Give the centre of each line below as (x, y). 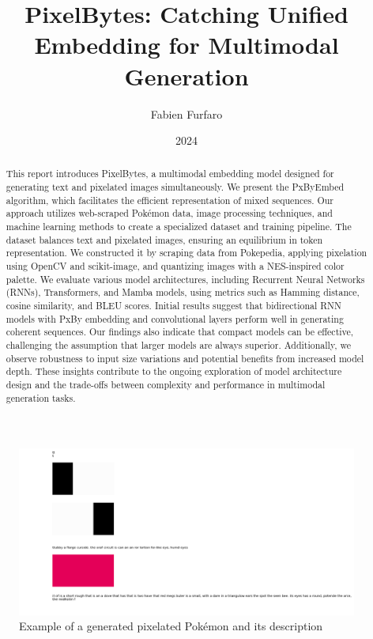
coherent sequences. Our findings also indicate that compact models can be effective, (180, 332)
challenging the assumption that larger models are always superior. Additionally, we (178, 345)
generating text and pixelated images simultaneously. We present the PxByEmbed (175, 187)
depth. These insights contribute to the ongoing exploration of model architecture (174, 371)
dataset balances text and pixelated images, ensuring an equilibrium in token (164, 239)
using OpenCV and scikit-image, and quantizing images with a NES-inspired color (175, 266)
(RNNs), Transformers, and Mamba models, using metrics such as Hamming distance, (183, 292)
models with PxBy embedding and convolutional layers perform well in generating (175, 318)
